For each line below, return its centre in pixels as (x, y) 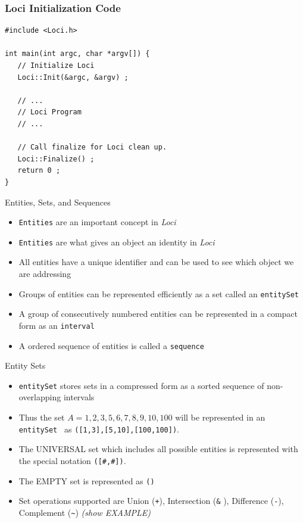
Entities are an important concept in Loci (97, 222)
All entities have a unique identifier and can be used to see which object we (156, 262)
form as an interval (57, 325)
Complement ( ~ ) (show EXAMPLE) (85, 512)
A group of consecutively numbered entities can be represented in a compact (158, 314)
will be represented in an (220, 417)
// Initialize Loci (56, 66)
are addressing (45, 274)
